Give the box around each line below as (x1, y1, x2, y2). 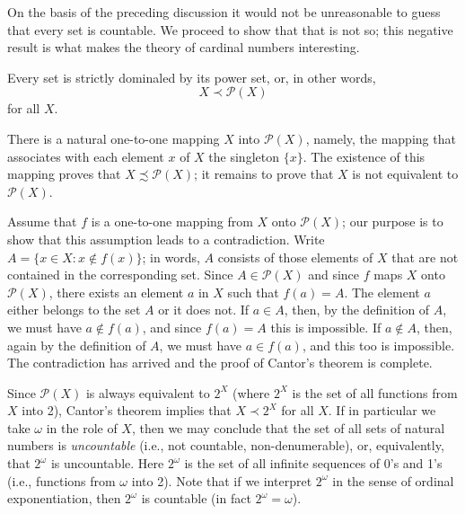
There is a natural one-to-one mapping (7, 128, 220, 147)
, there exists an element (48, 282, 184, 301)
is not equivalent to (352, 164, 459, 183)
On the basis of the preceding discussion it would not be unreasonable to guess (7, 3, 441, 21)
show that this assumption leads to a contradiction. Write (7, 229, 325, 248)
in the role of (46, 418, 118, 437)
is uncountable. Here (50, 454, 164, 473)
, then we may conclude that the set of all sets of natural (131, 418, 445, 437)
